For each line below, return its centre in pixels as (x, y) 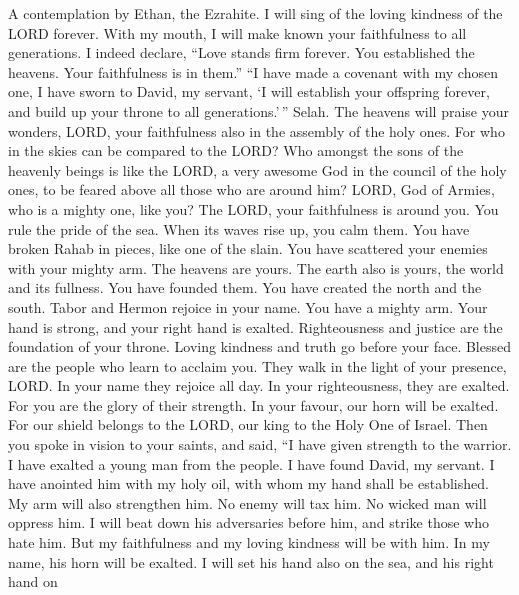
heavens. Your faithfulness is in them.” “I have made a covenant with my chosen (253, 71)
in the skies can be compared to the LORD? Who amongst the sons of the (236, 150)
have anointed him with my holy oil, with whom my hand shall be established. (248, 483)
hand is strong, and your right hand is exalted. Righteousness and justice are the (255, 326)
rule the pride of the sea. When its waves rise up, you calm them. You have (239, 228)
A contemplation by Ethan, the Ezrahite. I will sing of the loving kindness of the (255, 13)
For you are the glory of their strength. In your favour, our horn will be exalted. (253, 404)
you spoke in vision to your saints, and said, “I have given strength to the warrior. (260, 444)
